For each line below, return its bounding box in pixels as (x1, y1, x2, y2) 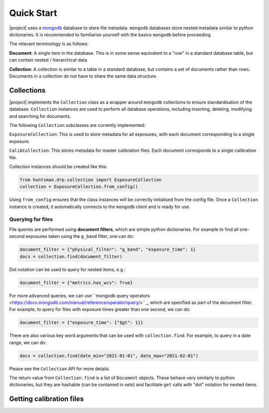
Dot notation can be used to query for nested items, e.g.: (9, 266, 126, 272)
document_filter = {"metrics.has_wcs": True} (19, 280, 133, 286)
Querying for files (9, 216, 53, 223)
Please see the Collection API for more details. (9, 366, 110, 372)
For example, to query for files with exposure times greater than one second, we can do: (9, 307, 191, 312)
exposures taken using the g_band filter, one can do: (25, 233, 134, 239)
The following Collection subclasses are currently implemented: (9, 122, 145, 128)
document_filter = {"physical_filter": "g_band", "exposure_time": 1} (19, 247, 196, 252)
